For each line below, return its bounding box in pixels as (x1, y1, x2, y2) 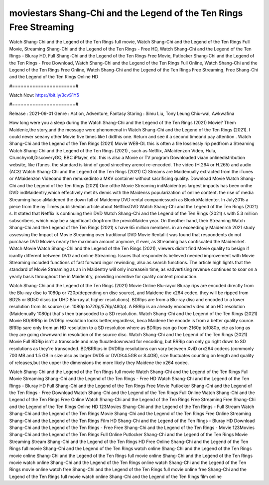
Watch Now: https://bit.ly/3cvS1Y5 (9, 92, 80, 98)
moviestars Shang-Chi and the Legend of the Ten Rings (9, 7, 243, 18)
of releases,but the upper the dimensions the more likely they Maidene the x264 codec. (9, 360, 189, 366)
